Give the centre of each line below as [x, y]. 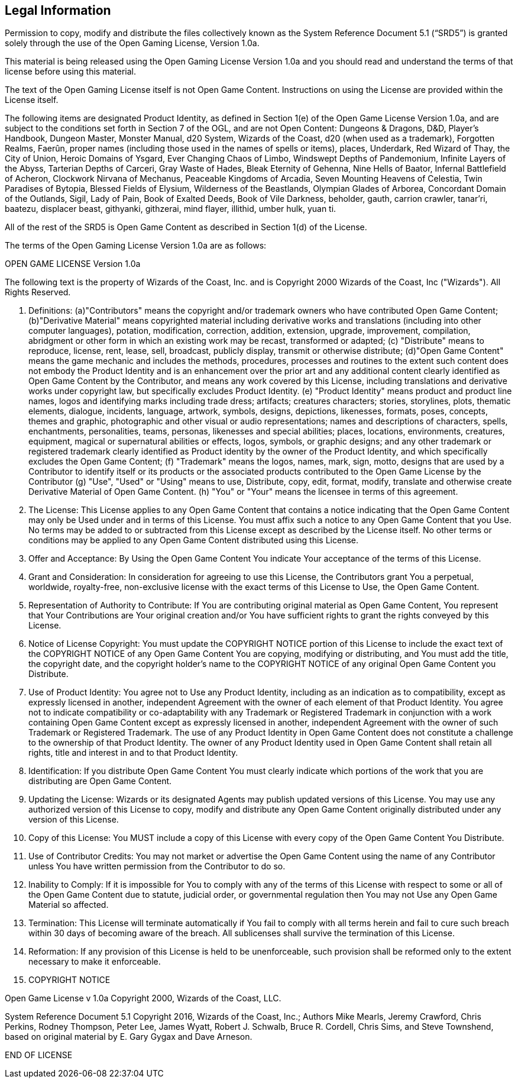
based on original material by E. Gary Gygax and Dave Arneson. [129, 1037]
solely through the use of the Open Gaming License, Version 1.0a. [132, 43]
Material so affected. [69, 905]
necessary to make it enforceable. [95, 962]
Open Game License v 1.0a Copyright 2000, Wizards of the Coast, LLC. [143, 998]
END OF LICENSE [39, 1055]
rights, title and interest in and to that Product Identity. [133, 753]
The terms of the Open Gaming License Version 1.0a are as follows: [136, 246]
